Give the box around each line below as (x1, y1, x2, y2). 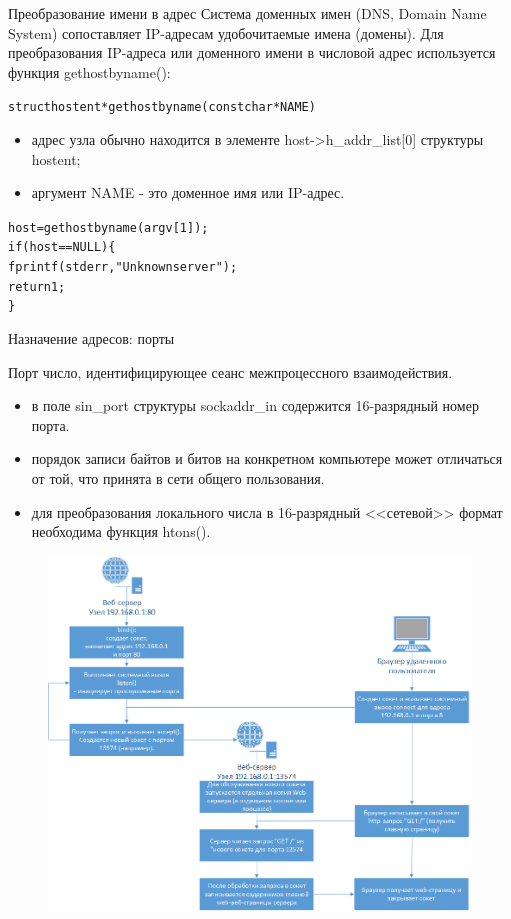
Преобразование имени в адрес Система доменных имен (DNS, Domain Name (8, 3, 487, 23)
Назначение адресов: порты (8, 328, 175, 349)
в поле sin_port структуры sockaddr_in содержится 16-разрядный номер (31, 395, 479, 416)
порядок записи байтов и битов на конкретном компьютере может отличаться (31, 448, 503, 469)
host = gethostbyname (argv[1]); (8, 220, 209, 235)
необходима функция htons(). (31, 521, 211, 542)
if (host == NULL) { (8, 240, 116, 255)
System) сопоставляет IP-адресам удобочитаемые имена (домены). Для (8, 22, 444, 43)
